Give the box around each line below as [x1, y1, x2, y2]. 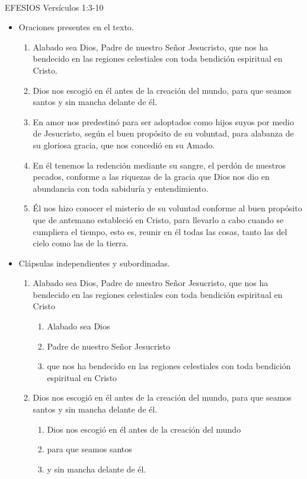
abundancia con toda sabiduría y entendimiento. [33, 182, 209, 194]
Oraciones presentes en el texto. [18, 21, 134, 33]
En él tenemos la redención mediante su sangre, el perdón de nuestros [33, 158, 286, 171]
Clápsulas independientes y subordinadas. [18, 256, 170, 269]
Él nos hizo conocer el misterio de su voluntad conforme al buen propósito [33, 202, 302, 214]
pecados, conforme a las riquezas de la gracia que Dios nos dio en [33, 170, 270, 183]
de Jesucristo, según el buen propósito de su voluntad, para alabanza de [33, 127, 294, 139]
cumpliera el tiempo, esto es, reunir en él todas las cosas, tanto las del [33, 225, 287, 237]
